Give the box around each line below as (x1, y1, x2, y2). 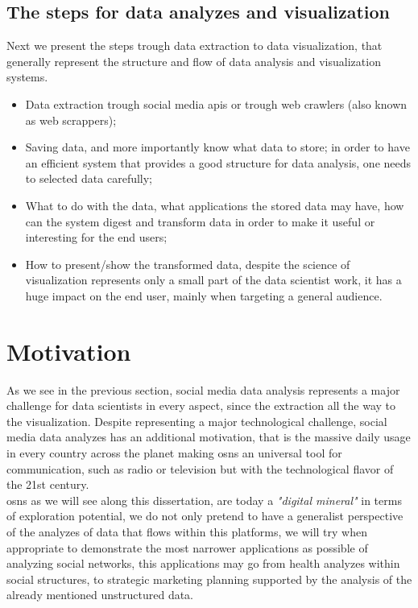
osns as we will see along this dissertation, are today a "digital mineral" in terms (6, 491, 402, 508)
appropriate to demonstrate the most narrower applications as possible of (6, 539, 368, 556)
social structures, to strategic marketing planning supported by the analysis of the (6, 570, 412, 587)
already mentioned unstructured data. (6, 586, 194, 603)
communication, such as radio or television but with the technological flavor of (6, 460, 394, 477)
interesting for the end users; (25, 229, 168, 246)
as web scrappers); (25, 111, 117, 128)
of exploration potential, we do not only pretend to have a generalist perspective (6, 507, 404, 524)
